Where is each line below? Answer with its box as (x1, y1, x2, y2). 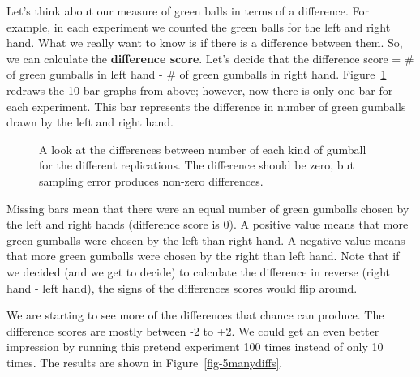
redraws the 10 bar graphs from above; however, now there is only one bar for (6, 81, 393, 98)
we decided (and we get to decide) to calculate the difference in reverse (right (6, 263, 391, 280)
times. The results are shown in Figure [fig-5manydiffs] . (6, 353, 283, 371)
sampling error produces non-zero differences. (39, 172, 264, 189)
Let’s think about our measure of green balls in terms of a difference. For (6, 2, 369, 19)
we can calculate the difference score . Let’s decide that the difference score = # (6, 49, 414, 66)
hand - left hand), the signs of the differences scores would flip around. (6, 279, 358, 296)
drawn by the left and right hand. (6, 114, 174, 131)
